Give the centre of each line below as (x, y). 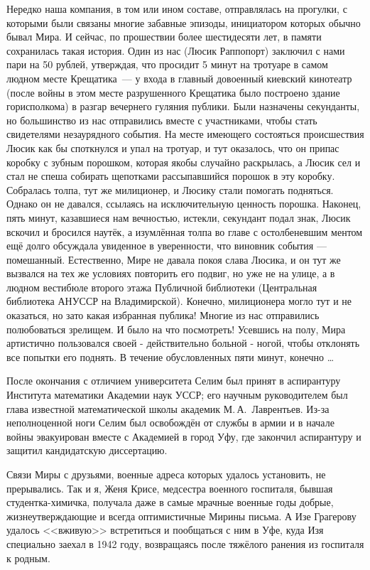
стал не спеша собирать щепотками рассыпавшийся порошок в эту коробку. (171, 176)
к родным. (28, 558)
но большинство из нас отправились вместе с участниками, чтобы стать (162, 120)
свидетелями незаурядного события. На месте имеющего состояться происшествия (185, 134)
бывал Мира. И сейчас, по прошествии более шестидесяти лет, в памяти (164, 37)
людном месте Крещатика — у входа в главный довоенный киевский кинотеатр (179, 78)
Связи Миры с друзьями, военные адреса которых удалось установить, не (166, 474)
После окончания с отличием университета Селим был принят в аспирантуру (174, 381)
